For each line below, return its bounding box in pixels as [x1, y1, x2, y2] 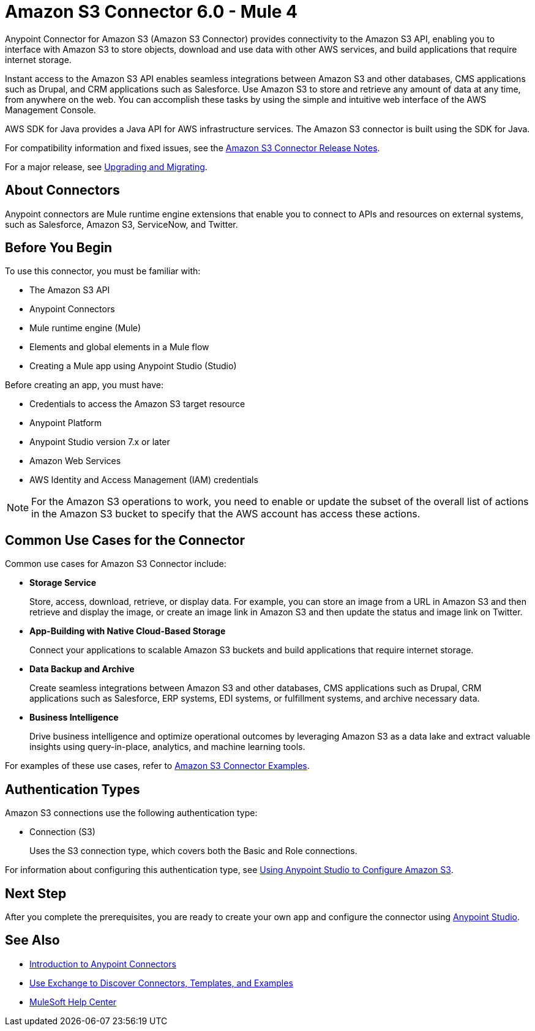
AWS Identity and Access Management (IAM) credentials [29, 474, 258, 486]
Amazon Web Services [29, 456, 121, 467]
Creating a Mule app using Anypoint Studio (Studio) [29, 361, 237, 372]
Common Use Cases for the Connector [5, 532, 245, 548]
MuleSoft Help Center [29, 996, 117, 1007]
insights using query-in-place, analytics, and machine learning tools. [29, 741, 305, 752]
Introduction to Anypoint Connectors [29, 958, 176, 969]
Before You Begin [5, 240, 113, 256]
